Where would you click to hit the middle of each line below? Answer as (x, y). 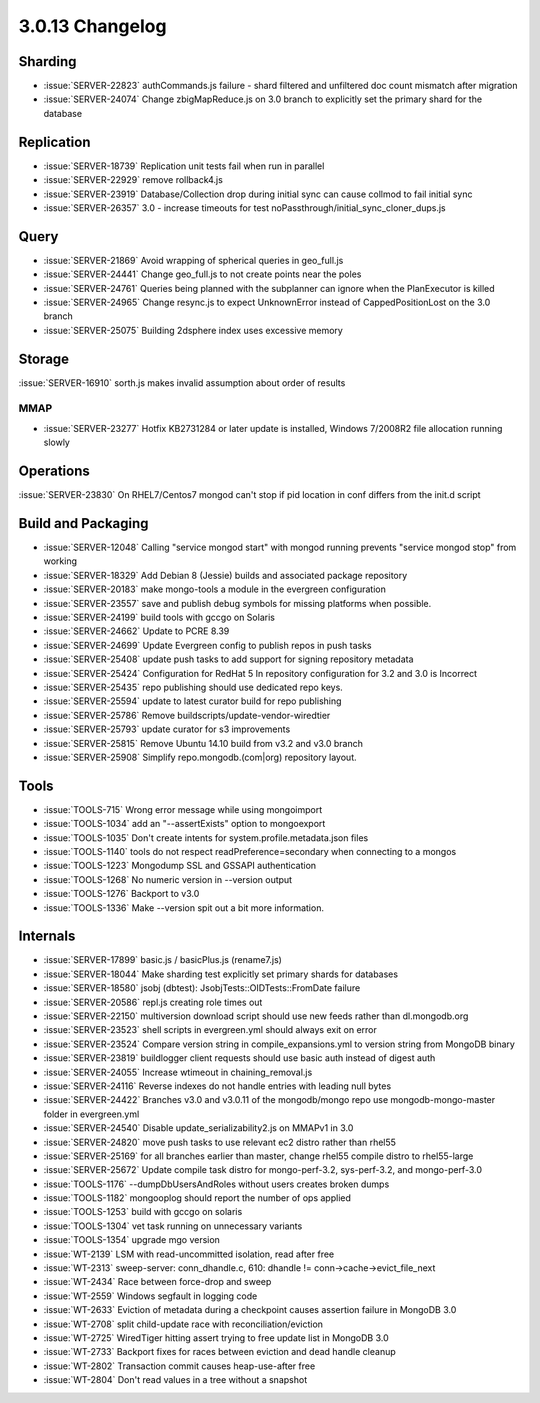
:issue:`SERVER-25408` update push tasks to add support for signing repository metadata (228, 659)
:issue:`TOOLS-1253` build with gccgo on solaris (143, 1212)
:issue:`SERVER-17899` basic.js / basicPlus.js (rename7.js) (162, 960)
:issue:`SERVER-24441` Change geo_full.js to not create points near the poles (202, 274)
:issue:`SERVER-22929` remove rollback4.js (133, 180)
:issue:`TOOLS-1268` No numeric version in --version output (168, 879)
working (60, 561)
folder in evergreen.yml (91, 1114)
